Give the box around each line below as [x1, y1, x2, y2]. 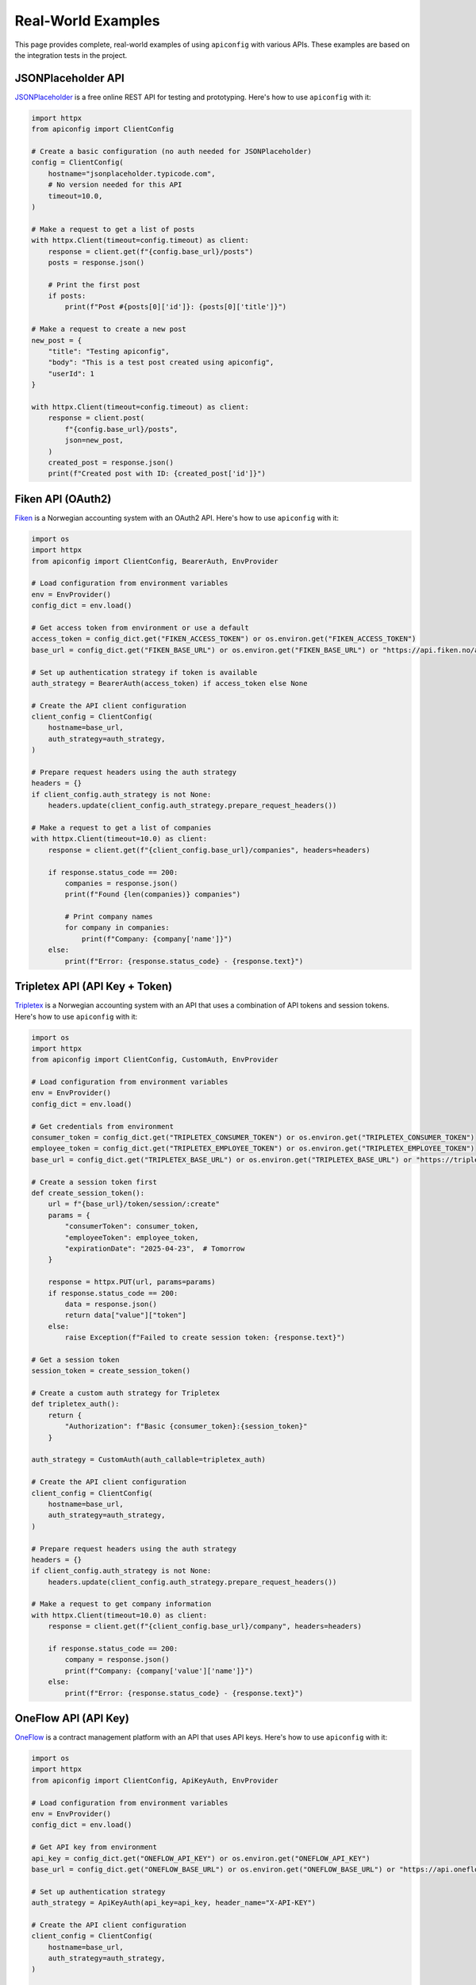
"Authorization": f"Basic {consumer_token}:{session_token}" [64, 1422, 308, 1431]
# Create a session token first [31, 1178, 158, 1186]
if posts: [48, 291, 86, 301]
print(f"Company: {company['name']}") [81, 934, 233, 943]
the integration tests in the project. [14, 50, 128, 60]
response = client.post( [48, 414, 145, 422]
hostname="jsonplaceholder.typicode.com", [48, 169, 216, 178]
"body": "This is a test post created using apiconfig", [48, 358, 274, 367]
